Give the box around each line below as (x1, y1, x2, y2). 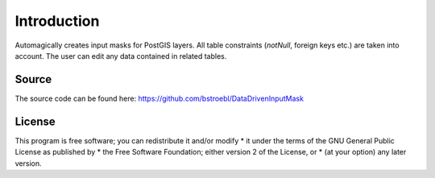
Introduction (14, 12, 100, 30)
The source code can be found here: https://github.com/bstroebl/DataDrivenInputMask (14, 93, 304, 103)
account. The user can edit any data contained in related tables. (14, 51, 227, 60)
